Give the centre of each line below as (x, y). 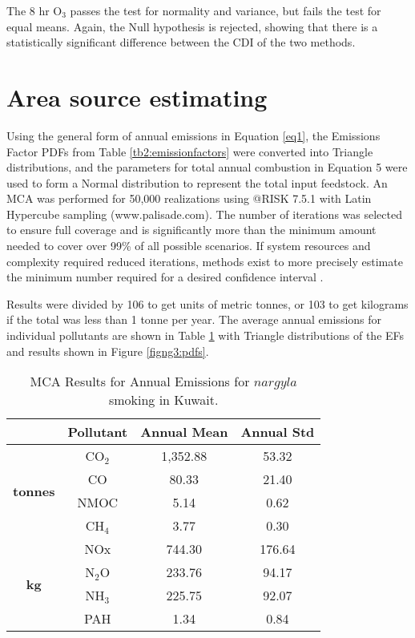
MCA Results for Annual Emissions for (140, 382)
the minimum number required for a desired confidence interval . (165, 277)
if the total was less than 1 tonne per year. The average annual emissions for (194, 319)
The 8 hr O (34, 10)
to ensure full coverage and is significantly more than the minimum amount (191, 230)
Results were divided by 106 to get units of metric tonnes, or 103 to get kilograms (207, 303)
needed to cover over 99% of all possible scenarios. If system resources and (189, 246)
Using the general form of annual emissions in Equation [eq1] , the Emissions (193, 135)
